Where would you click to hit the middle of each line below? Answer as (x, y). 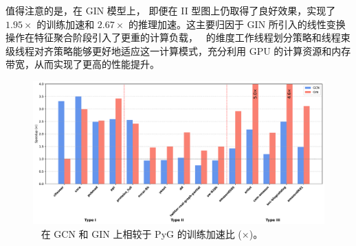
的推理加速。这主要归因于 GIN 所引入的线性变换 (237, 24)
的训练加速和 (66, 24)
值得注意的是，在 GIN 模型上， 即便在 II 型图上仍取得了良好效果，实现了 (171, 10)
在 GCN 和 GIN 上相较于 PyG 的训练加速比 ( (141, 234)
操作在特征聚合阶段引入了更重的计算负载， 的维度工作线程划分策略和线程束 (178, 37)
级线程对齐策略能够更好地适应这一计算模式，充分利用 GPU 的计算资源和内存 (178, 50)
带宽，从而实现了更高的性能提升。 (82, 64)
